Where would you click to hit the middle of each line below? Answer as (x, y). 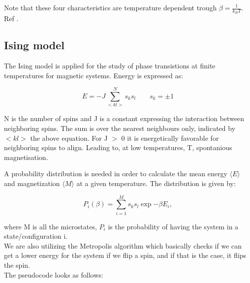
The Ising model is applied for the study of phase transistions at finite (110, 66)
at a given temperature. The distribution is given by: (156, 183)
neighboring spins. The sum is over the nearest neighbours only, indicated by (120, 128)
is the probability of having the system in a (173, 226)
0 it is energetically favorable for (170, 138)
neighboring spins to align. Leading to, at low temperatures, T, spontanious (118, 147)
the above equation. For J (69, 138)
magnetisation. (26, 157)
